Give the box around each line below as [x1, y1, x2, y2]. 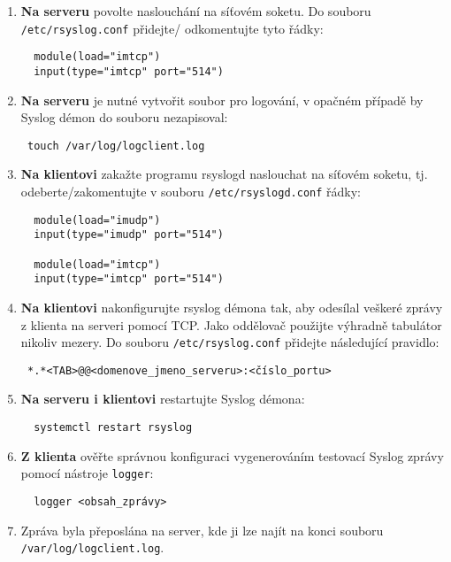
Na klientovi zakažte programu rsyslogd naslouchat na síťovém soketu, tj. [20, 165, 428, 183]
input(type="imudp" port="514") [34, 228, 224, 242]
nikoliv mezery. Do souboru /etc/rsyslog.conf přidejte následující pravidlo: [20, 333, 440, 351]
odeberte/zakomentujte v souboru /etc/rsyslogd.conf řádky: [20, 182, 362, 200]
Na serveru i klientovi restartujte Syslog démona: [20, 389, 305, 408]
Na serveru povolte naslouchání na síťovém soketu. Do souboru [20, 2, 371, 19]
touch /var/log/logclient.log [27, 139, 205, 152]
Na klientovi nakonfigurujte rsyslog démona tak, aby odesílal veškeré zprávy [20, 297, 443, 316]
